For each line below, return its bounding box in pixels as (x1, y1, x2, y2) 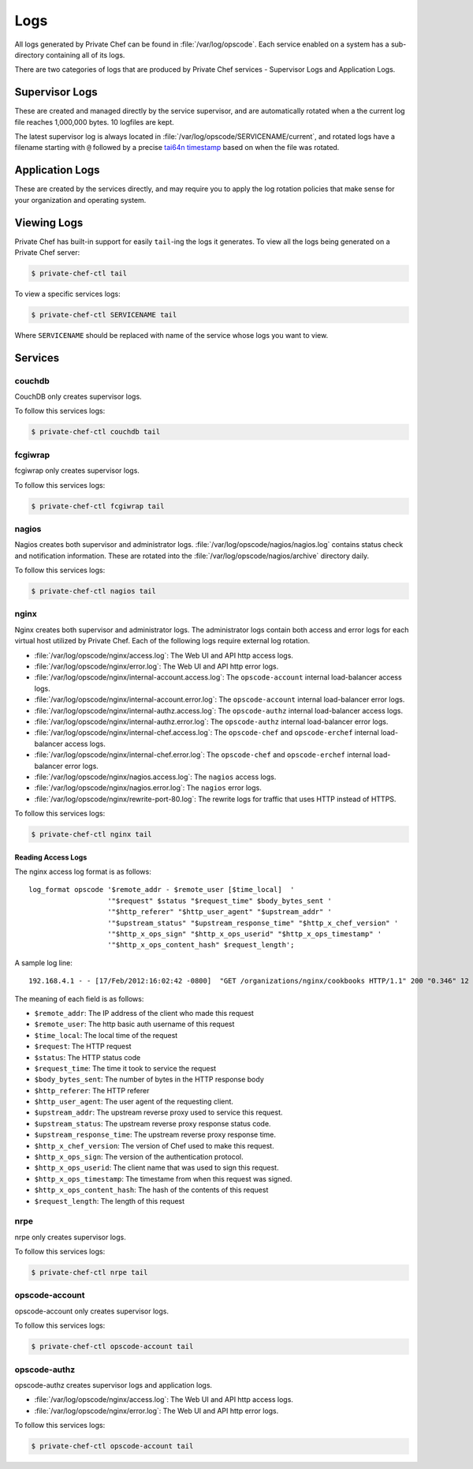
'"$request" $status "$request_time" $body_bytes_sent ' (107, 896, 333, 905)
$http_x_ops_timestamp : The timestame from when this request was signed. (34, 1174, 292, 1183)
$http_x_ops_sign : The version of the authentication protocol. (34, 1152, 244, 1162)
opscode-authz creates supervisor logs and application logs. (14, 1380, 213, 1389)
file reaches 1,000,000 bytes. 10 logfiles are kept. (14, 117, 174, 126)
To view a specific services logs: (14, 289, 121, 298)
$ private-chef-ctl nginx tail (31, 830, 153, 839)
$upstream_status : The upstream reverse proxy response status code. (34, 1119, 271, 1128)
